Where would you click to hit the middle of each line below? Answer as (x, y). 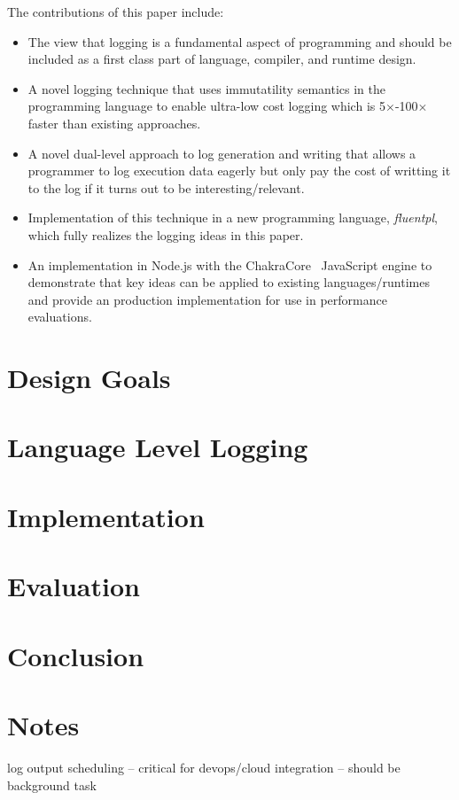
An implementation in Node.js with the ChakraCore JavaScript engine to (230, 264)
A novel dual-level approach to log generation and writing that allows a (222, 153)
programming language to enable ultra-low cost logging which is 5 (206, 106)
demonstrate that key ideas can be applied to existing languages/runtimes (229, 282)
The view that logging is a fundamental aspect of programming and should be (240, 41)
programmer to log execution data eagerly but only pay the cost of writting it (239, 171)
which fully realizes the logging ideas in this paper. (166, 234)
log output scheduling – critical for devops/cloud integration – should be (204, 767)
